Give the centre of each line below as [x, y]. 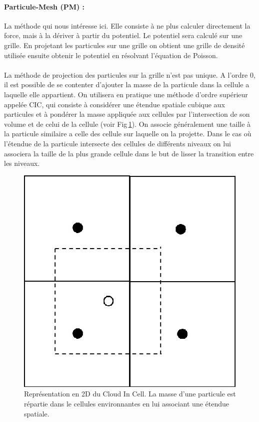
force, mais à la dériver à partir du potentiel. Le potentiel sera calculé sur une [123, 35]
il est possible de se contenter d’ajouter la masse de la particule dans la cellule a [127, 84]
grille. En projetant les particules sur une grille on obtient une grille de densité [124, 45]
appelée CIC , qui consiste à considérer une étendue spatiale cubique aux [114, 104]
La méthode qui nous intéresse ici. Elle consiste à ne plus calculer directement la [127, 25]
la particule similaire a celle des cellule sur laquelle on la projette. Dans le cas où [128, 134]
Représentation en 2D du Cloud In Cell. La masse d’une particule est [130, 394]
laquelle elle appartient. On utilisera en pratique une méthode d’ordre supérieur [126, 94]
